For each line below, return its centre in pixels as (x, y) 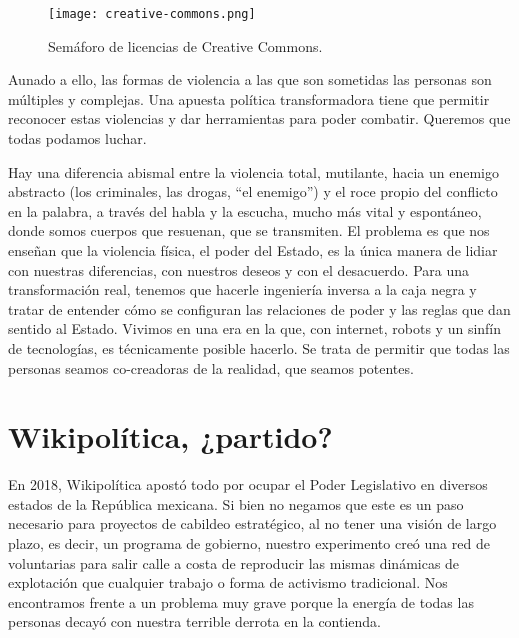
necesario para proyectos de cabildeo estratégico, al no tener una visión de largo (252, 523)
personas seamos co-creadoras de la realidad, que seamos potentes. (211, 367)
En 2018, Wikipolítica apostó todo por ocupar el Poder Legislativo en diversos (248, 484)
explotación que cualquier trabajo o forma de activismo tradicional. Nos (228, 582)
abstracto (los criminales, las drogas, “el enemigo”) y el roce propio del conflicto (253, 191)
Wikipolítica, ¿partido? (170, 436)
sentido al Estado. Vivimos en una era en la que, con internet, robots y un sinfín (255, 328)
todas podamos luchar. (77, 138)
